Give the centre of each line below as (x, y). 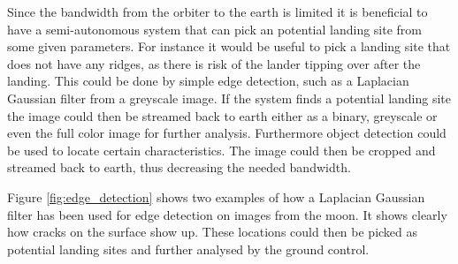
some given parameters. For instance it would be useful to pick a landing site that (229, 46)
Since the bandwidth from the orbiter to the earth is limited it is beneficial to (218, 11)
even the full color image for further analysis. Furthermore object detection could (227, 133)
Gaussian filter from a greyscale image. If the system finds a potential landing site (229, 98)
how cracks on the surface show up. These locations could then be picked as (213, 232)
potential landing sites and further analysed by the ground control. (188, 249)
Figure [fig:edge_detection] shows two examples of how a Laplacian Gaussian (216, 196)
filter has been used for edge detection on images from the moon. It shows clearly (227, 214)
